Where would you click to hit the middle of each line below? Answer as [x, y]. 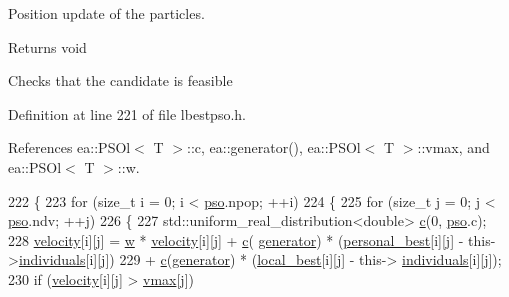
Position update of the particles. [106, 13]
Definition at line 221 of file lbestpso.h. [127, 113]
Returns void [47, 46]
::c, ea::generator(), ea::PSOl [273, 147]
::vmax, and [453, 147]
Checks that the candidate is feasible [120, 80]
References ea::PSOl [69, 147]
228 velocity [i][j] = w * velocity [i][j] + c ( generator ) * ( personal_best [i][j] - [236, 239]
